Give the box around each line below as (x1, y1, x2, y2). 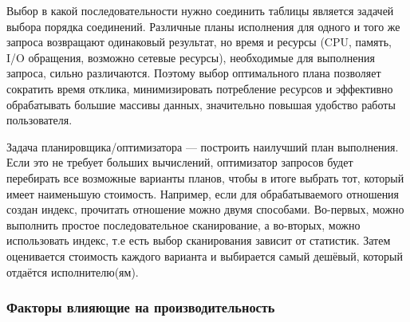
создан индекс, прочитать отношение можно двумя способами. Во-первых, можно (6, 201, 404, 218)
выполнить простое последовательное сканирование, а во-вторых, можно (6, 216, 361, 233)
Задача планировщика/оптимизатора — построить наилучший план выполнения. (6, 138, 399, 155)
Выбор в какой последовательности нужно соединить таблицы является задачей (6, 2, 394, 18)
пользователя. (6, 112, 73, 128)
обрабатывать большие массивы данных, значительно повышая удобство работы (6, 96, 396, 112)
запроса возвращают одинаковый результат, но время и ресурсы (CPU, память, (6, 33, 392, 50)
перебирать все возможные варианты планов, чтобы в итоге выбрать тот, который (6, 169, 404, 186)
